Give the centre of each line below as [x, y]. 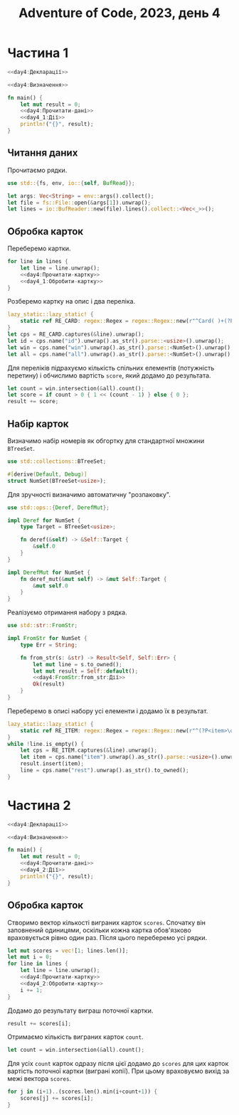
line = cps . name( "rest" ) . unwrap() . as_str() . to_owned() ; [105, 770]
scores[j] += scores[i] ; [57, 1099]
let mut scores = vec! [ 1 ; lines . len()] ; [68, 951]
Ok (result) [49, 684]
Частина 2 [39, 805]
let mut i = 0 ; [30, 957]
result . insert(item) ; [52, 764]
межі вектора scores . [39, 1079]
